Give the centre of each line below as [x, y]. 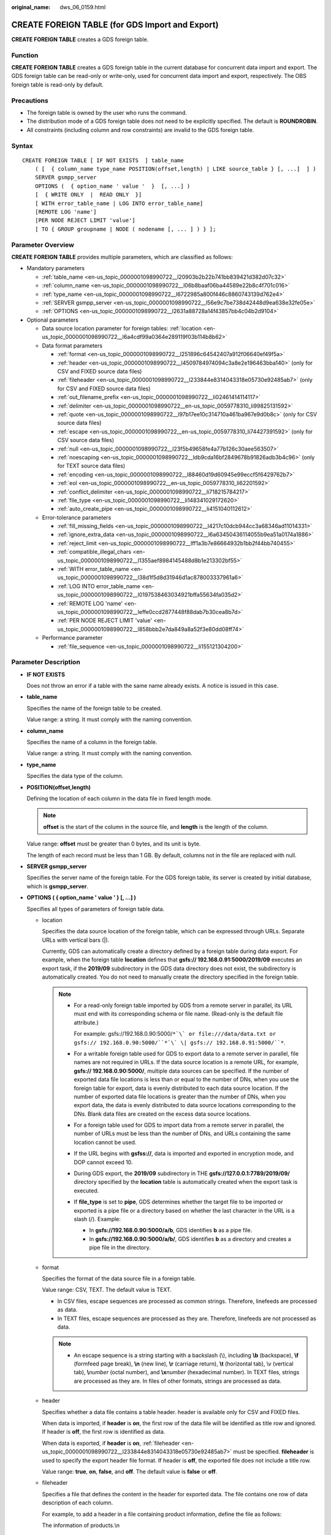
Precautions [30, 100]
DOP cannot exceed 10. [103, 1162]
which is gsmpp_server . [58, 886]
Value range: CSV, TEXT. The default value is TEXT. [107, 1290]
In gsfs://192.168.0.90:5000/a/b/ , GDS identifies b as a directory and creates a [190, 1239]
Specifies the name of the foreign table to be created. [94, 708]
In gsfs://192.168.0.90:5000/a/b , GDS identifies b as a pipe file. [171, 1230]
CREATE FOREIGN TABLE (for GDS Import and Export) [115, 25]
